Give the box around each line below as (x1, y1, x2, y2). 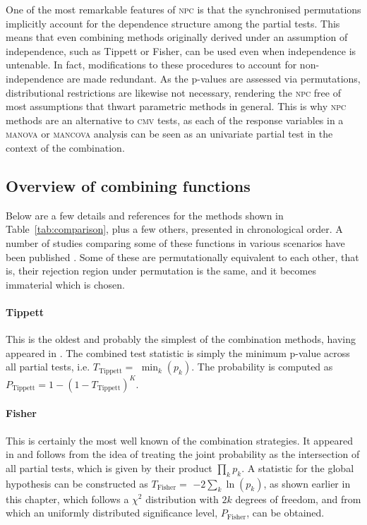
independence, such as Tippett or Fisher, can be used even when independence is (6, 43, 356, 58)
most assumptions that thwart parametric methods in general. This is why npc (6, 99, 347, 114)
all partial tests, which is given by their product (6, 460, 212, 475)
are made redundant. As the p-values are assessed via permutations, (66, 71, 361, 85)
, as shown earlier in (263, 476, 351, 490)
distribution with (145, 491, 219, 506)
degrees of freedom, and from (235, 491, 361, 506)
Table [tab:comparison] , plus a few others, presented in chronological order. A (6, 222, 343, 236)
